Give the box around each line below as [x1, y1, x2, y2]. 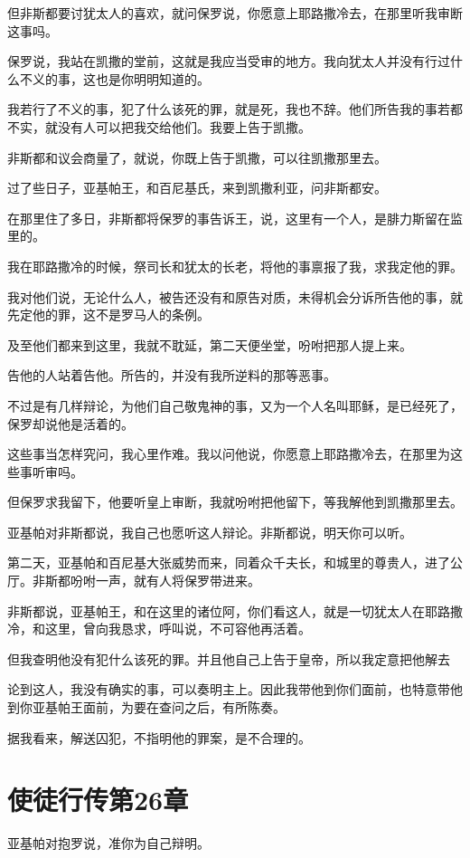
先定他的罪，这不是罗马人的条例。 [7, 305, 210, 324]
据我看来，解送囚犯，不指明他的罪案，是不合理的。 [7, 728, 311, 747]
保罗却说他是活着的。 [7, 414, 134, 433]
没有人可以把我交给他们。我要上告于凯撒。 [57, 117, 311, 136]
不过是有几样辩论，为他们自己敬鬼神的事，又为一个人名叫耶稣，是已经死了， [7, 396, 463, 415]
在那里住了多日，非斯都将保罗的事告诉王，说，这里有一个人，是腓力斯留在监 [7, 208, 463, 227]
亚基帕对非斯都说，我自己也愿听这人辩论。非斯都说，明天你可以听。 [7, 522, 412, 541]
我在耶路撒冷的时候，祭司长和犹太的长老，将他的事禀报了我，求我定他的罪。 [7, 256, 463, 275]
